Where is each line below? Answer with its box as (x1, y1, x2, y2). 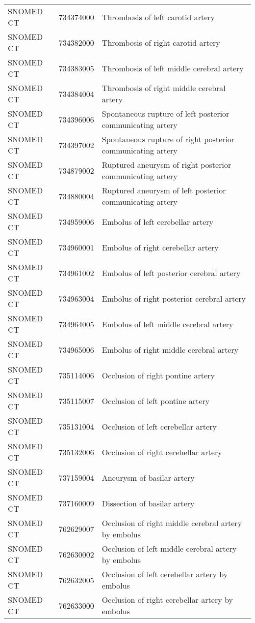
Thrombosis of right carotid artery (102, 36, 220, 48)
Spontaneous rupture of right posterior (102, 133, 235, 145)
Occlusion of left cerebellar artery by (102, 568, 228, 580)
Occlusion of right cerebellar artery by (102, 594, 233, 605)
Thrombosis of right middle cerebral (102, 82, 226, 93)
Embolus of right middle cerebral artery (102, 343, 239, 355)
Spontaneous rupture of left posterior (102, 108, 229, 119)
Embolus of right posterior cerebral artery (102, 292, 246, 304)
